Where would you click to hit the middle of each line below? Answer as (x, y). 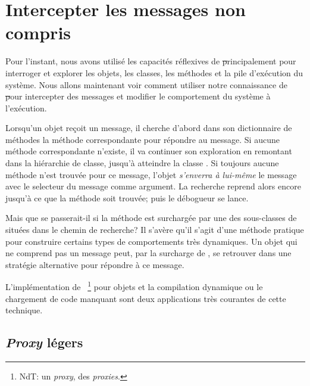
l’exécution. (26, 108)
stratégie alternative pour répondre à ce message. (95, 264)
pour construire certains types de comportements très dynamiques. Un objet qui (151, 241)
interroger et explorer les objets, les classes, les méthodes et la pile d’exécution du (154, 72)
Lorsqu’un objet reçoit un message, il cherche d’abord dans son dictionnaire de (149, 128)
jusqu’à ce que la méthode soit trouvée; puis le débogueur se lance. (127, 197)
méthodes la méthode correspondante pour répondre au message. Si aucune (143, 139)
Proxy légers (44, 342)
